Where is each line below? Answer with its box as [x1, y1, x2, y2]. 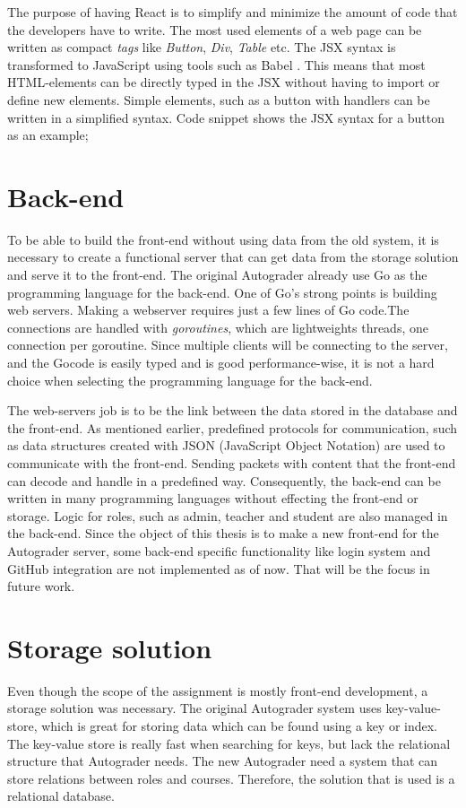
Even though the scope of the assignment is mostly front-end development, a [7, 681, 428, 699]
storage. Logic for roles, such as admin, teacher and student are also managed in [7, 506, 448, 525]
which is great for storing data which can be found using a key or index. [41, 717, 438, 735]
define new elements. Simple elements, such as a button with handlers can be [7, 90, 430, 109]
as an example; [7, 126, 89, 144]
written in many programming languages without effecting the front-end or [7, 489, 419, 508]
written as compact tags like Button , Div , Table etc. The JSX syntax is [7, 38, 396, 56]
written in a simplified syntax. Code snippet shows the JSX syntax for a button [7, 108, 445, 126]
